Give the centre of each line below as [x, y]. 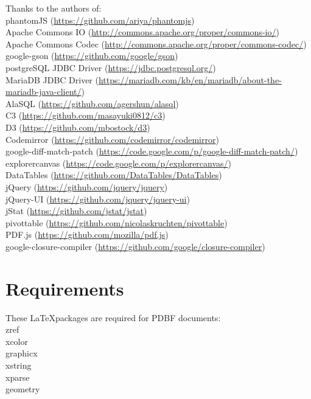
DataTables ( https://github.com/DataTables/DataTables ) [114, 175]
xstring [19, 365]
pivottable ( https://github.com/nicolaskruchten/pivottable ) [117, 222]
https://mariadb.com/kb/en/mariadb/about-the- [190, 79]
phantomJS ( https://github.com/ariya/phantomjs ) [100, 20]
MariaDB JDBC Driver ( [52, 79]
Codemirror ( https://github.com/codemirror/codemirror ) [112, 139]
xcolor [17, 341]
